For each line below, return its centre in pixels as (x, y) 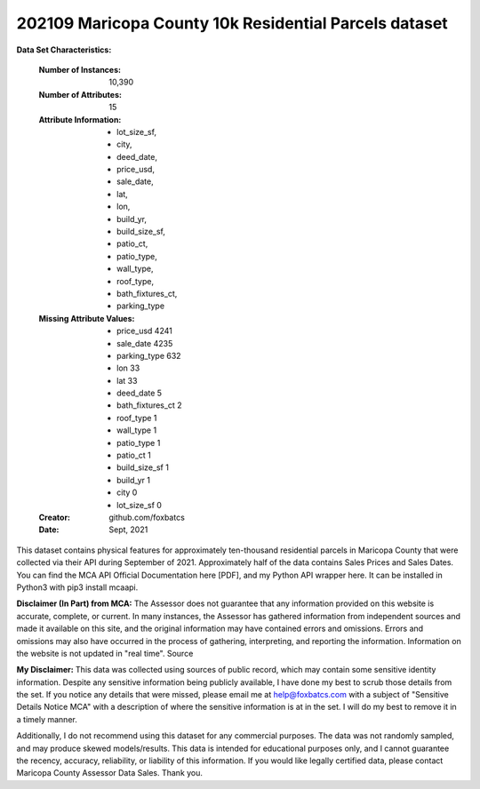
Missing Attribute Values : (87, 318)
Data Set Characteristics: (64, 50)
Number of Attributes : (80, 94)
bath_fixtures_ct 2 (149, 405)
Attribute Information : (80, 119)
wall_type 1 (137, 430)
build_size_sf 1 (143, 467)
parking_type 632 (149, 355)
